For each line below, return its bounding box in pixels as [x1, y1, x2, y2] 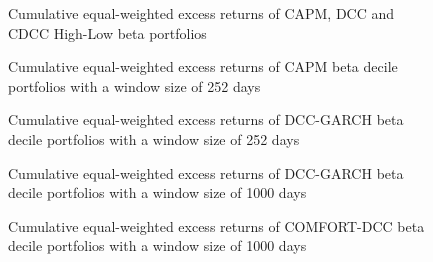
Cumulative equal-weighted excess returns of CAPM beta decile [8, 56, 398, 77]
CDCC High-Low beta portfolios [8, 22, 207, 43]
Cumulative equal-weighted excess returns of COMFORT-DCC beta [8, 215, 425, 236]
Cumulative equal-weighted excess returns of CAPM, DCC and [8, 3, 395, 23]
